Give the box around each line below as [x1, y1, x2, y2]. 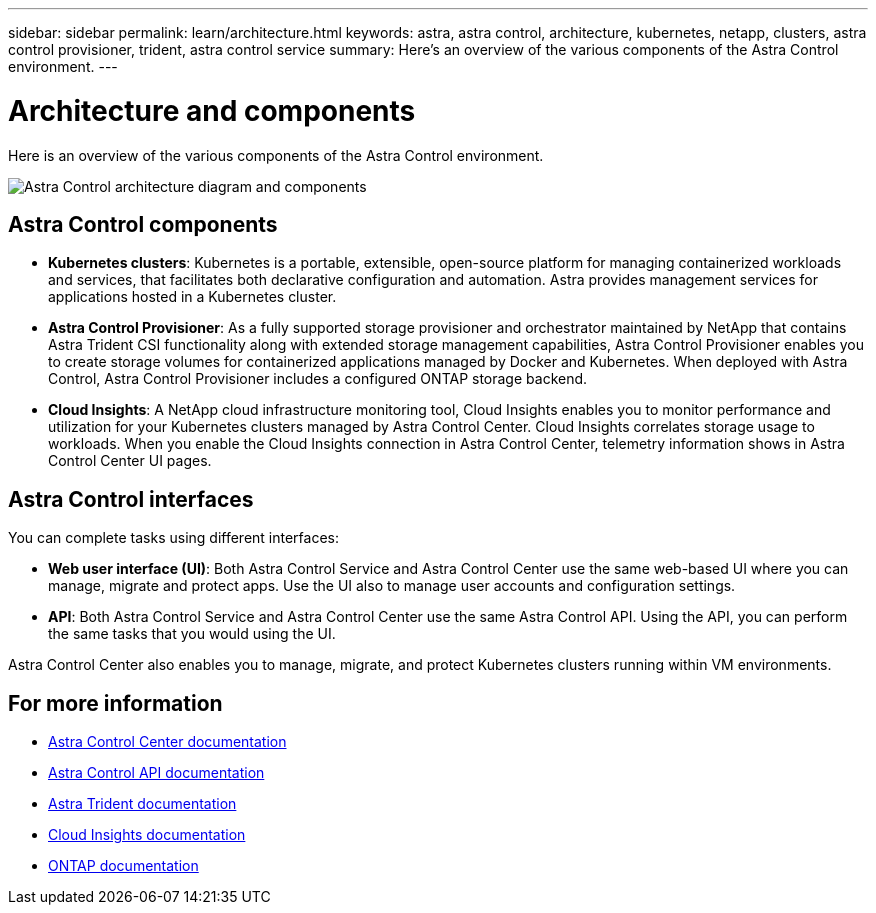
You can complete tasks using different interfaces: [8, 529, 340, 547]
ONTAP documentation [48, 857, 199, 875]
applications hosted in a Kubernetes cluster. [48, 288, 337, 306]
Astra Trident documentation [48, 795, 237, 813]
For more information [8, 690, 223, 716]
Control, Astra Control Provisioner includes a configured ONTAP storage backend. [48, 370, 588, 388]
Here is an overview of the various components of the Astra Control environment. [8, 146, 544, 164]
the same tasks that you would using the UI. [48, 625, 336, 643]
